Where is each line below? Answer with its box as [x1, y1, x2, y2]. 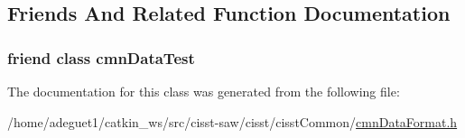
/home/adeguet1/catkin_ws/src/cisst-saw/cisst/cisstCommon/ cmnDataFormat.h [7, 112, 458, 131]
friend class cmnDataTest [7, 46, 195, 69]
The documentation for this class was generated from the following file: [7, 82, 400, 100]
